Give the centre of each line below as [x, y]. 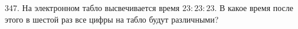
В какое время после [256, 8]
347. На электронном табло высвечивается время [92, 8]
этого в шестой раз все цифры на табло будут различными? [112, 19]
